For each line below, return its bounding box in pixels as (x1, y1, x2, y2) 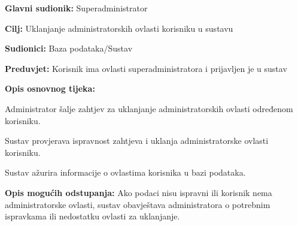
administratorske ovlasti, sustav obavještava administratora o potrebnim (5, 198, 270, 210)
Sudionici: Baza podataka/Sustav (5, 42, 133, 55)
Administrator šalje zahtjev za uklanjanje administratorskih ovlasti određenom (5, 102, 293, 114)
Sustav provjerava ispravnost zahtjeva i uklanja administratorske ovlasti (5, 134, 269, 147)
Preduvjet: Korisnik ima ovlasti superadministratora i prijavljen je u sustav (5, 62, 287, 74)
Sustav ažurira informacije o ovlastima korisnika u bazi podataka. (5, 166, 246, 179)
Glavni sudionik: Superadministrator (5, 2, 148, 14)
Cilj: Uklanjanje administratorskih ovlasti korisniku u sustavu (5, 22, 233, 34)
